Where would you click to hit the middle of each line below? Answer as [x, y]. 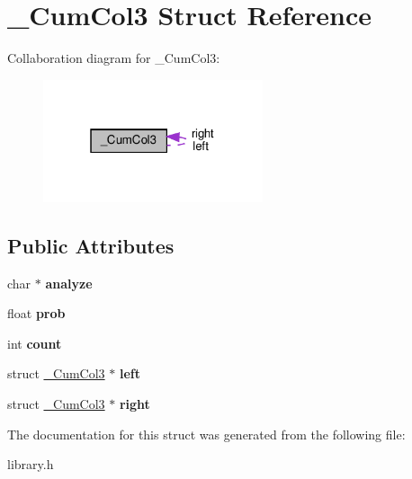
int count [35, 343]
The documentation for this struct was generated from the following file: [206, 434]
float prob [36, 313]
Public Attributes [91, 245]
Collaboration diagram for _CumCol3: [114, 58]
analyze [69, 283]
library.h [31, 464]
